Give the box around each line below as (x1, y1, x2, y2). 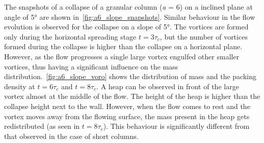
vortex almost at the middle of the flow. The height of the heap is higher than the (4, 91, 260, 101)
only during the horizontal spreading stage (4, 31, 137, 42)
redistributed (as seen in (4, 121, 80, 131)
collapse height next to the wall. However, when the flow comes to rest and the (4, 100, 250, 111)
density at (4, 81, 35, 91)
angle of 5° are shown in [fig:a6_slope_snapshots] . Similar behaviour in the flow (4, 11, 255, 22)
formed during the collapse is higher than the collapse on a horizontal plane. (4, 41, 243, 52)
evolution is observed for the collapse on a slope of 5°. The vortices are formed (4, 21, 249, 32)
